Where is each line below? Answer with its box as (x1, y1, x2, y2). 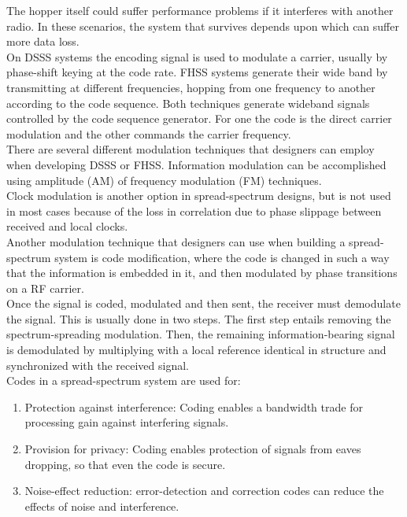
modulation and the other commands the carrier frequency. (6, 125, 291, 142)
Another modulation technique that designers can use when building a (6, 233, 346, 249)
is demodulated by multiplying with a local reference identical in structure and (6, 342, 387, 358)
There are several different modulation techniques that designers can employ (6, 141, 375, 157)
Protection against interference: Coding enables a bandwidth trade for (24, 398, 363, 415)
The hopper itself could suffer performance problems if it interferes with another (6, 2, 394, 18)
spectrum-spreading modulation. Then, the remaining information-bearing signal (6, 326, 395, 342)
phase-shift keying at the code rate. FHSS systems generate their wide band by (6, 64, 388, 80)
